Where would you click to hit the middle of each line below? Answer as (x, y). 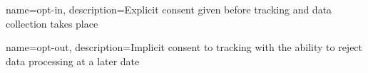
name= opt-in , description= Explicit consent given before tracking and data (169, 9)
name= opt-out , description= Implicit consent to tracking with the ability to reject (184, 47)
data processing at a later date (73, 61)
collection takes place (52, 23)
